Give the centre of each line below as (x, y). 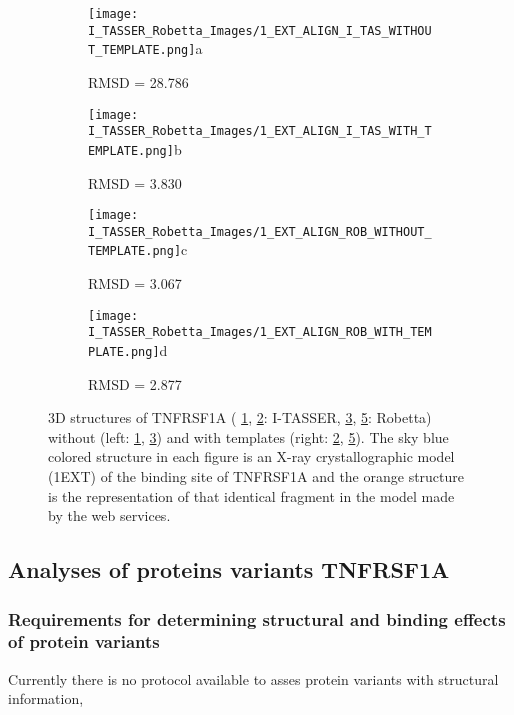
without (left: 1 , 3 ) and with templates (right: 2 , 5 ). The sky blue (248, 436)
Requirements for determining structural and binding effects (257, 618)
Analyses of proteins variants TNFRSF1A (229, 569)
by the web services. (109, 515)
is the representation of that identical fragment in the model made (251, 495)
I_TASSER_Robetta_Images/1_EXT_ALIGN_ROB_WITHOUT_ (260, 231)
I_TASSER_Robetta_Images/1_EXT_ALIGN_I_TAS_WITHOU (260, 30)
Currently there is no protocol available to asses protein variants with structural (253, 678)
